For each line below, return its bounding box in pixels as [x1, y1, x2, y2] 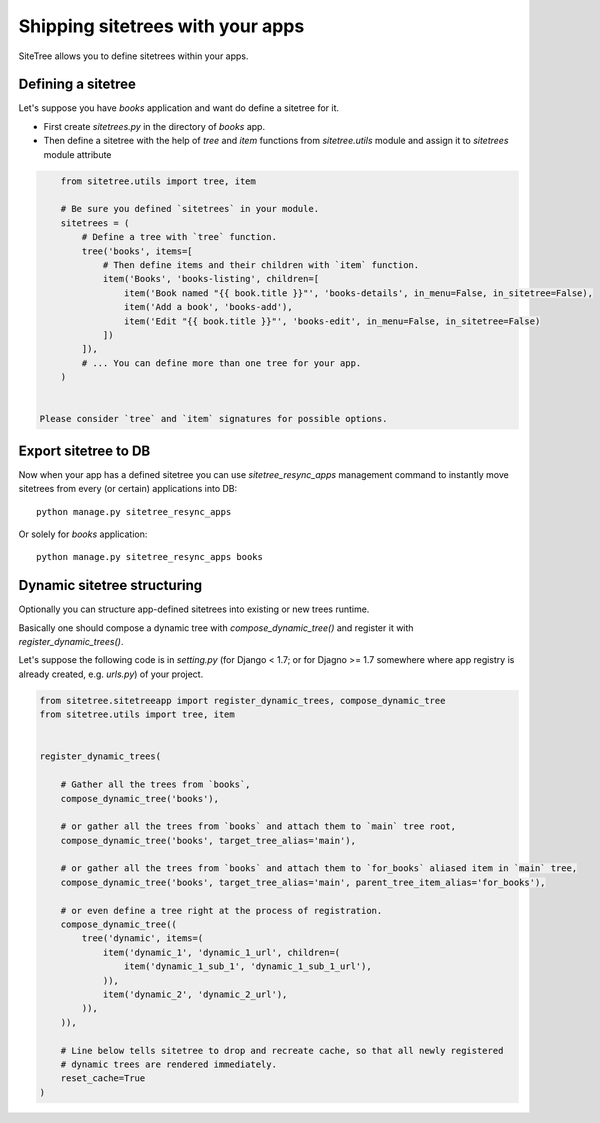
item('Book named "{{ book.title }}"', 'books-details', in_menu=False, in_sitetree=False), [123, 287, 594, 299]
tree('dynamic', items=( [81, 933, 204, 944]
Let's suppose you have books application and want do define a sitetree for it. [18, 102, 340, 114]
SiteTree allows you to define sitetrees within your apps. [18, 50, 249, 62]
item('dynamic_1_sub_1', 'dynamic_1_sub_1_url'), [123, 961, 372, 972]
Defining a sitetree [18, 76, 137, 93]
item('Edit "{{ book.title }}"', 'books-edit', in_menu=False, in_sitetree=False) [123, 315, 541, 327]
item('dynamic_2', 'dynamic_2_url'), [102, 988, 288, 1000]
